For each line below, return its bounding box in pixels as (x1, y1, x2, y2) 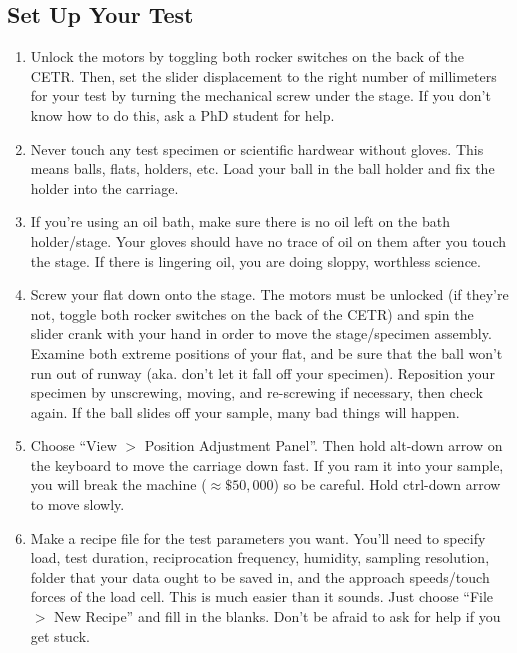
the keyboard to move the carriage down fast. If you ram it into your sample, (30, 454, 504, 475)
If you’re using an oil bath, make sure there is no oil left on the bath (30, 211, 450, 232)
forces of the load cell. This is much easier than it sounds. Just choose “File (30, 586, 494, 607)
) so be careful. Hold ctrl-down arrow (273, 474, 501, 495)
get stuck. (30, 625, 90, 646)
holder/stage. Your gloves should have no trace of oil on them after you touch (30, 230, 507, 251)
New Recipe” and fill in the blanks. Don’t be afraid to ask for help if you (54, 606, 501, 627)
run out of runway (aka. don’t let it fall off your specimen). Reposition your (30, 362, 495, 383)
